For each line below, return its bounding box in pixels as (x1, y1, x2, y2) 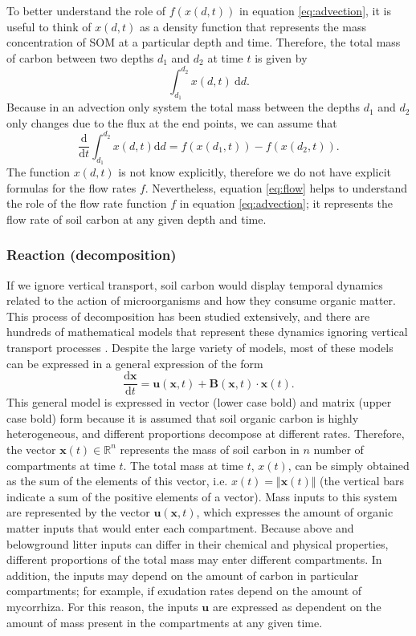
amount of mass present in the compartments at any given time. (6, 614, 323, 630)
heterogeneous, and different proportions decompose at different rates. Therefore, (6, 425, 405, 442)
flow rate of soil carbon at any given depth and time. (6, 210, 267, 227)
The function (6, 163, 70, 180)
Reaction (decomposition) (6, 245, 177, 265)
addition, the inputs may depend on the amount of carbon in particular (6, 566, 359, 583)
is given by (255, 49, 308, 66)
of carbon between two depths (6, 49, 154, 66)
